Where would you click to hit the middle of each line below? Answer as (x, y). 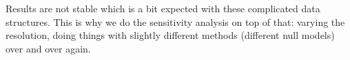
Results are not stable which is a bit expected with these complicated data (163, 8)
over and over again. (48, 48)
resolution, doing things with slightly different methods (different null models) (170, 35)
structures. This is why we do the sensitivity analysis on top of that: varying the (175, 21)
